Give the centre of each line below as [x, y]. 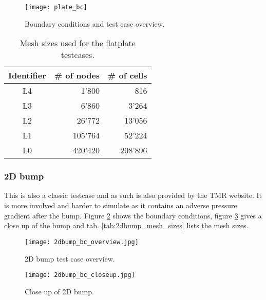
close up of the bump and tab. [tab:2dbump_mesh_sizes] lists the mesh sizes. [126, 225]
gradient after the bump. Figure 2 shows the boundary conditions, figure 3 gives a [133, 215]
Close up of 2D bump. [59, 291]
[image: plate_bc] [56, 7]
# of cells [128, 75]
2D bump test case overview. [70, 258]
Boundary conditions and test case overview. [95, 23]
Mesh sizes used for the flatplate [78, 43]
